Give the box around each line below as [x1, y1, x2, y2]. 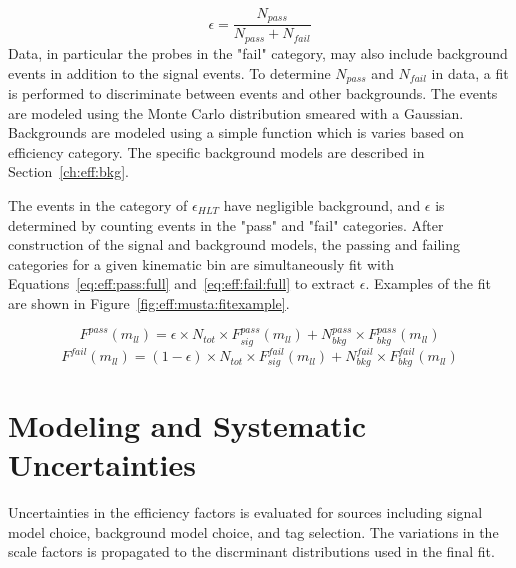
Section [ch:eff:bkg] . [8, 161, 129, 182]
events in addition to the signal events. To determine [8, 62, 331, 83]
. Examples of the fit [365, 273, 491, 294]
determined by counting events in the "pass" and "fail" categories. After [8, 214, 444, 235]
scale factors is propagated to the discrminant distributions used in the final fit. [8, 541, 495, 562]
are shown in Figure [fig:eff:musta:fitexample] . [8, 292, 290, 313]
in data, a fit [431, 62, 509, 83]
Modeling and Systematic [8, 405, 367, 446]
